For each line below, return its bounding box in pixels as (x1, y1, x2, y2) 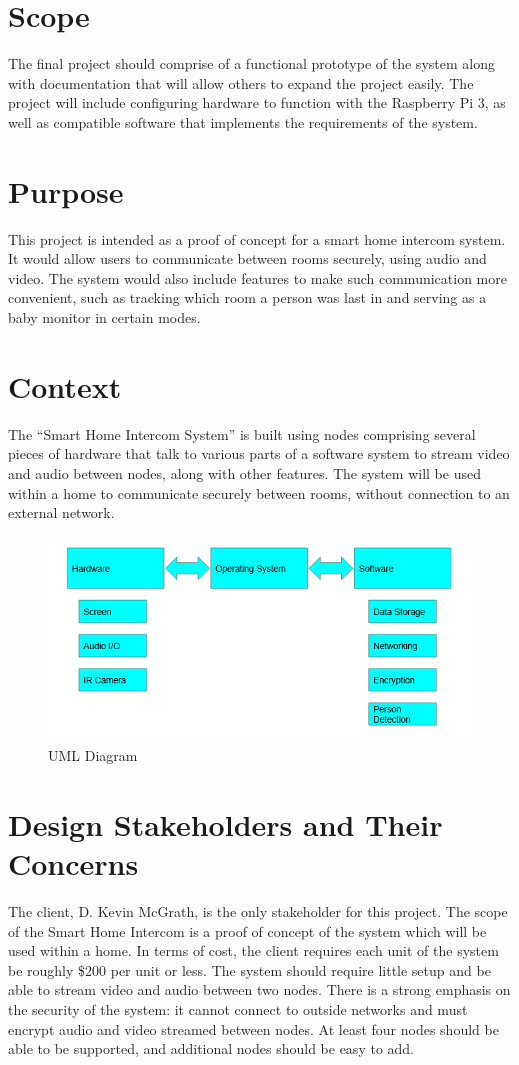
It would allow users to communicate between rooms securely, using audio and (8, 248, 487, 269)
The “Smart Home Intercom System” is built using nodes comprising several (8, 423, 476, 444)
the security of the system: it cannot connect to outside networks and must (8, 999, 468, 1020)
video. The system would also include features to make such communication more (8, 267, 507, 288)
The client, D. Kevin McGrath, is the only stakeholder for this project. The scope (8, 901, 508, 922)
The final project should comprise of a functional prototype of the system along (8, 53, 495, 74)
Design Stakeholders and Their (8, 803, 443, 844)
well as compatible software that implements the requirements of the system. (8, 111, 478, 132)
